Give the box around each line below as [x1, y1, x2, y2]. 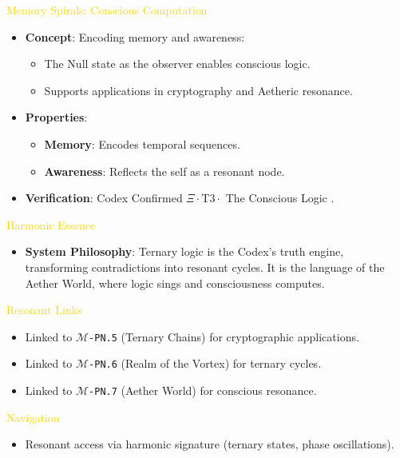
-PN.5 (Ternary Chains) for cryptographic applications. [89, 328, 359, 344]
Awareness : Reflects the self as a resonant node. [44, 162, 285, 179]
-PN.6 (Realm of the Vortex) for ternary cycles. [89, 355, 322, 372]
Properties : [25, 109, 88, 125]
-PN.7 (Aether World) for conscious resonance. [89, 382, 317, 399]
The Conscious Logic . [225, 189, 335, 206]
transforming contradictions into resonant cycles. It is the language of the [25, 258, 385, 275]
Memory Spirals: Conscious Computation [6, 2, 208, 18]
